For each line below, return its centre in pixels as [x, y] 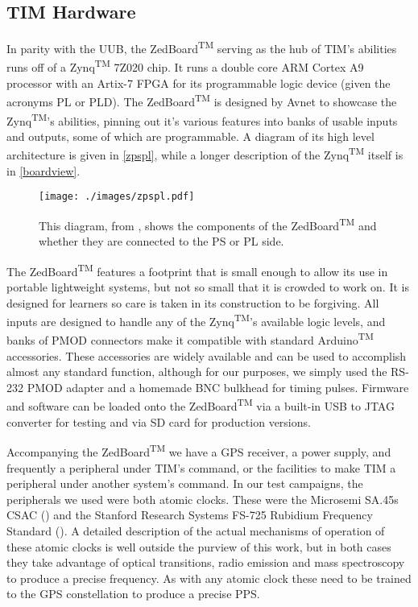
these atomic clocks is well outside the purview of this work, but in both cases [199, 546]
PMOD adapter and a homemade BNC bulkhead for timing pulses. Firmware [218, 387]
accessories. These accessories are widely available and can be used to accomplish [207, 355]
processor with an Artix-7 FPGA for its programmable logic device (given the [199, 83]
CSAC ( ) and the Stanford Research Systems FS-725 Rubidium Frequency [190, 515]
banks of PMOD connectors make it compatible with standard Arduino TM [190, 339]
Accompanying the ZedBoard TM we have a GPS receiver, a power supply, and [199, 450]
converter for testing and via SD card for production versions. [159, 421]
